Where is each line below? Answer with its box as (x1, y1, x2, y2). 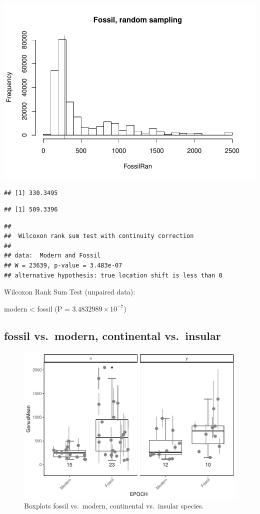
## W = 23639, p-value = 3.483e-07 (4, 262, 122, 269)
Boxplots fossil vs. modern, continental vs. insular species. (24, 500, 204, 510)
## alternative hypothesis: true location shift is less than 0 (4, 271, 222, 279)
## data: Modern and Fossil (4, 252, 101, 259)
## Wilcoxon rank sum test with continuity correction (4, 232, 194, 240)
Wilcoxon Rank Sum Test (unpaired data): (4, 286, 135, 297)
